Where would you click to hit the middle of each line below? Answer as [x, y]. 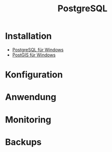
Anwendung [31, 97]
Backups [23, 142]
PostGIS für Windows [34, 55]
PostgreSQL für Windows [38, 50]
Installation [28, 36]
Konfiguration [34, 75]
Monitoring [28, 119]
